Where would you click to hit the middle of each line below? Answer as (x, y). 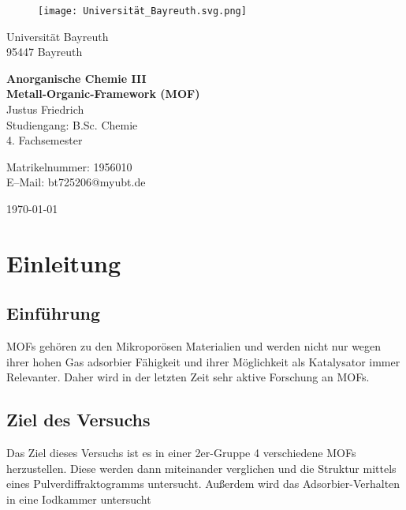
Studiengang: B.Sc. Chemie (72, 124)
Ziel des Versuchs (78, 420)
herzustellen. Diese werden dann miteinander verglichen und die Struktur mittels (201, 468)
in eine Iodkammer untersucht (79, 499)
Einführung (54, 313)
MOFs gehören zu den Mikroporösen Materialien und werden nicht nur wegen (194, 346)
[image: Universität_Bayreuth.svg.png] (142, 11)
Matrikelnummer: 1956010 (69, 166)
